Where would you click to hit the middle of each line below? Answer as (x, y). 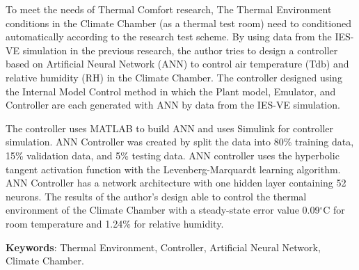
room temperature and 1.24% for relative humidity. (115, 223)
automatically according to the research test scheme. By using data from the (169, 37)
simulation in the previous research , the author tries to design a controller (180, 50)
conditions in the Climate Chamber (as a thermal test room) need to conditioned (178, 23)
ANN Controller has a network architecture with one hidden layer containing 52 (176, 183)
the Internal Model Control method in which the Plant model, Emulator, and (171, 91)
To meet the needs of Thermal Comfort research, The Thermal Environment (169, 9)
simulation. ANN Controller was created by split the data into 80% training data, (180, 142)
